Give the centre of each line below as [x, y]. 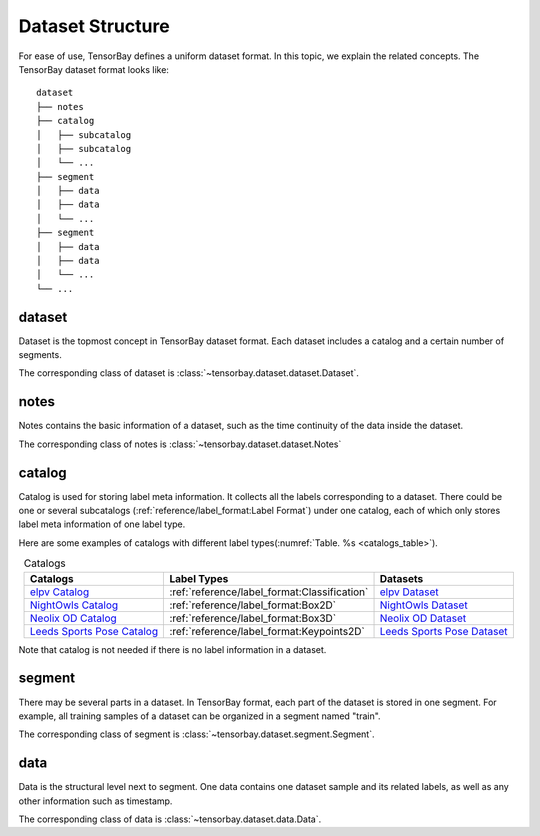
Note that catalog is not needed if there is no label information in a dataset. [172, 649]
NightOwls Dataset [424, 605]
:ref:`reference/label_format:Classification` [269, 592]
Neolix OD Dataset [423, 618]
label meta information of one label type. [102, 524]
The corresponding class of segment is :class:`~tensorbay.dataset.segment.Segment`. [196, 734]
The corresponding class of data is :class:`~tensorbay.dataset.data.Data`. [170, 819]
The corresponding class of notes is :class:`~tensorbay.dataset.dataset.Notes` [180, 444]
